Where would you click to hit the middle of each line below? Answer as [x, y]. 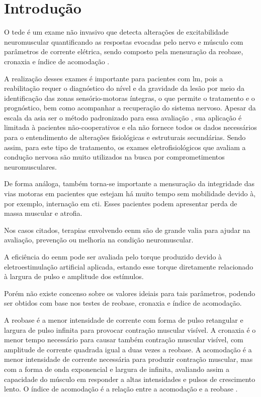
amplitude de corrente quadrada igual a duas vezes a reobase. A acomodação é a [128, 349]
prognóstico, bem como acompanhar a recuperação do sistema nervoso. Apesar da [130, 108]
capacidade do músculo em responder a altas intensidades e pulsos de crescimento [130, 379]
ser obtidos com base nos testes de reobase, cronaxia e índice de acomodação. [123, 303]
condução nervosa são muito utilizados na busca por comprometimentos [114, 157]
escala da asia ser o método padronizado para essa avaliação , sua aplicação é [123, 117]
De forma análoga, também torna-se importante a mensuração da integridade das [129, 183]
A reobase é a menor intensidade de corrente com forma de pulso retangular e [124, 319]
